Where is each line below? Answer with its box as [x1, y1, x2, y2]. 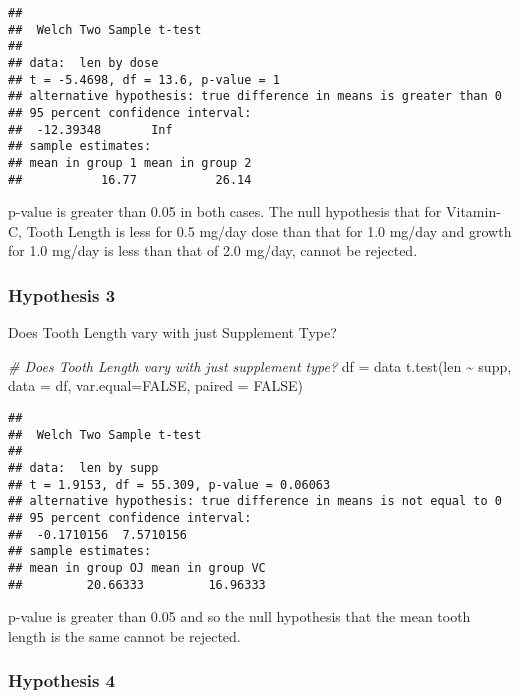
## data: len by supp [8, 460, 159, 475]
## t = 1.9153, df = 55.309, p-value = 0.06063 [8, 477, 331, 492]
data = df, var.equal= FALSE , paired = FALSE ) [8, 375, 303, 396]
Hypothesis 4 [8, 668, 116, 693]
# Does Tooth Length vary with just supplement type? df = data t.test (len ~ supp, [8, 355, 512, 376]
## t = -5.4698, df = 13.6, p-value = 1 [8, 72, 281, 87]
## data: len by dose [8, 55, 159, 70]
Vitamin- [446, 201, 501, 222]
